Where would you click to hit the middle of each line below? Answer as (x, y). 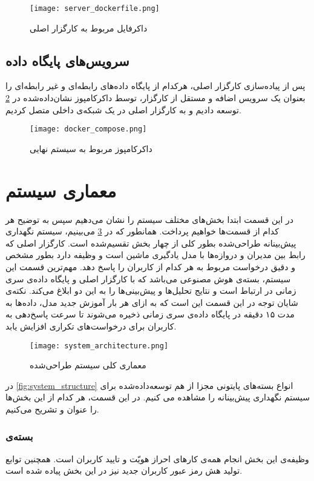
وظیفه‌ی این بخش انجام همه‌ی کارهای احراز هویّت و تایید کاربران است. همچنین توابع (157, 458)
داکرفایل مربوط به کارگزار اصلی (89, 28)
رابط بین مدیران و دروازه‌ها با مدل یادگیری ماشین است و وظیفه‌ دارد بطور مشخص (155, 255)
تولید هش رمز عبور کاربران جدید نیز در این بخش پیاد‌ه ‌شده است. (124, 470)
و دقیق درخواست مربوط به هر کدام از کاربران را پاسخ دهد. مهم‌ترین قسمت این (150, 266)
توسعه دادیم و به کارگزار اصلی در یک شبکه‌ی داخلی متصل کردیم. (123, 109)
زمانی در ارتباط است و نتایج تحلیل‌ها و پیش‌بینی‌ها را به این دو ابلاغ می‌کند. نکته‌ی (151, 290)
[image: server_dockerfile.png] (95, 8)
